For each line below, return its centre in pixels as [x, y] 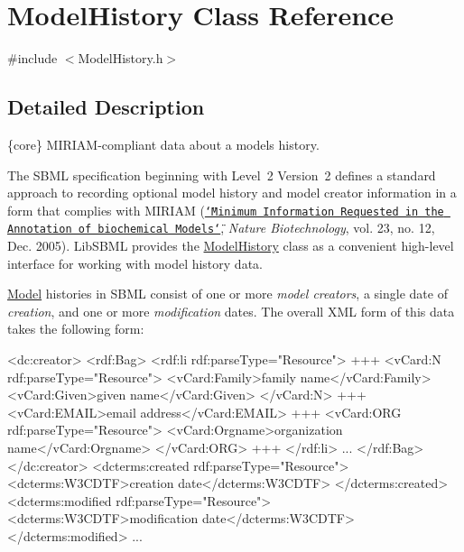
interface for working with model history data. [135, 263]
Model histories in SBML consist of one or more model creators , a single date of [227, 294]
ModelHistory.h [121, 58]
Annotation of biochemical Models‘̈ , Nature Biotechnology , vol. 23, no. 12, [221, 228]
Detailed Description [106, 107]
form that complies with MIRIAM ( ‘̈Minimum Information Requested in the [226, 210]
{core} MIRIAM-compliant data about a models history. [163, 144]
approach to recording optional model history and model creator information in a [232, 193]
